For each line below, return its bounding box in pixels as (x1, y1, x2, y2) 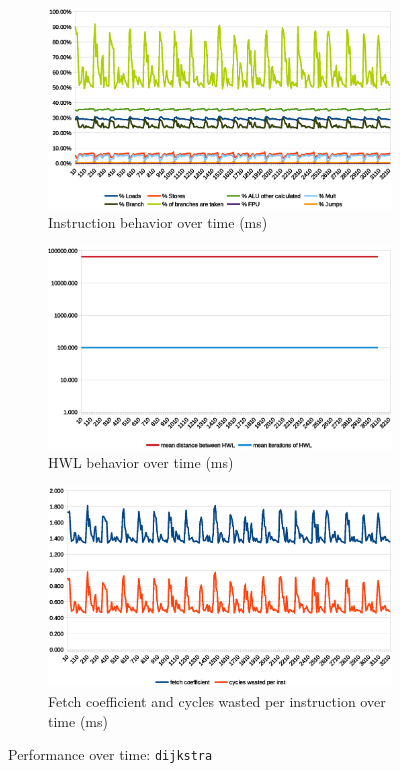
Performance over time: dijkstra (8, 744, 213, 765)
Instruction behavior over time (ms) (48, 212, 268, 233)
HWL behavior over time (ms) (48, 452, 234, 473)
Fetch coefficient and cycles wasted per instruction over (48, 691, 386, 712)
